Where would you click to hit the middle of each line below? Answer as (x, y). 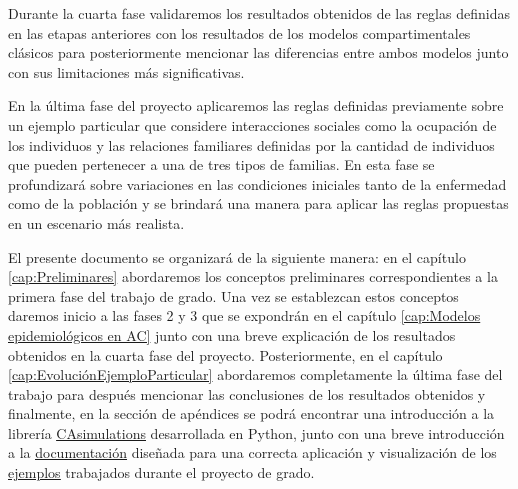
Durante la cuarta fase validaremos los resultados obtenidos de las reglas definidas (259, 13)
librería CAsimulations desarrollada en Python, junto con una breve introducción (256, 432)
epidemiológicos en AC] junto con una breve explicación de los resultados (232, 334)
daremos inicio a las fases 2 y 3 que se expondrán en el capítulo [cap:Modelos (244, 315)
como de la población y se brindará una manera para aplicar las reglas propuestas (258, 203)
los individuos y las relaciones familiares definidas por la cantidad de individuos (251, 144)
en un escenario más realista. (96, 222)
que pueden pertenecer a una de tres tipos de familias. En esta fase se (221, 164)
